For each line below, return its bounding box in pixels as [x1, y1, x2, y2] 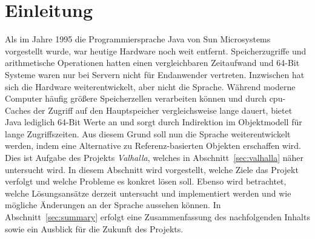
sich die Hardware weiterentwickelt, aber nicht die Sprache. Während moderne [5, 80, 296, 93]
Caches [5, 103, 31, 116]
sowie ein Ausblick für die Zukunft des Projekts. [5, 222, 184, 235]
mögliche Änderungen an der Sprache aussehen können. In [5, 198, 221, 211]
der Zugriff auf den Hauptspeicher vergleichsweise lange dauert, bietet [33, 103, 293, 116]
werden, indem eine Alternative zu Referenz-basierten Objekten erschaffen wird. [5, 139, 302, 152]
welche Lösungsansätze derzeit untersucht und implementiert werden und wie [5, 186, 291, 199]
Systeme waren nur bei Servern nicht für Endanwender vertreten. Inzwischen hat [5, 68, 305, 80]
